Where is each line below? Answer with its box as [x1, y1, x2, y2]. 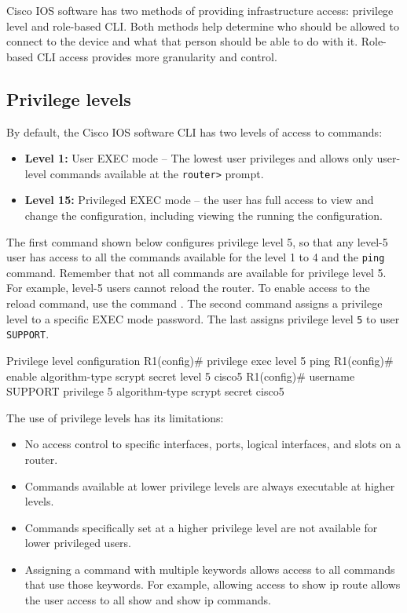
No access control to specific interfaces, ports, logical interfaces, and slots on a [24, 436, 401, 452]
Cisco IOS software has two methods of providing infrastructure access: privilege [6, 2, 394, 18]
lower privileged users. [24, 535, 132, 551]
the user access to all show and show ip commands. [24, 592, 271, 608]
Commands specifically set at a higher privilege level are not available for [24, 519, 378, 535]
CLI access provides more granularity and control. [36, 48, 277, 64]
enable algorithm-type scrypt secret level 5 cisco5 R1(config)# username [6, 367, 355, 384]
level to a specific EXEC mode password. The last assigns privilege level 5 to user [6, 310, 400, 327]
